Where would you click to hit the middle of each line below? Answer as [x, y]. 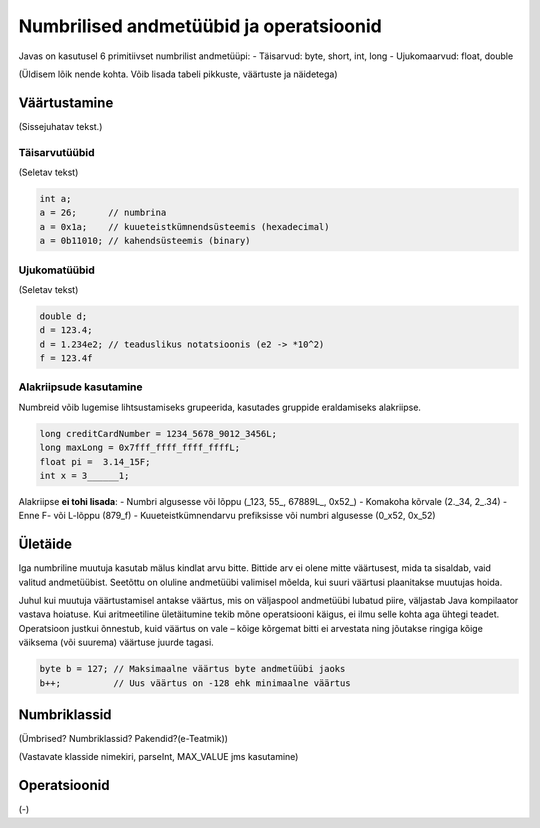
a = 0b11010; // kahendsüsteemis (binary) [145, 241]
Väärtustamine [66, 102]
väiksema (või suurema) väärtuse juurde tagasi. [116, 642]
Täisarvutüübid [56, 152]
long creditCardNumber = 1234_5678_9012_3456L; [158, 433]
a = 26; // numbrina [103, 213]
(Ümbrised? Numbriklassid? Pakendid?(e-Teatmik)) [123, 739]
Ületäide [45, 544]
